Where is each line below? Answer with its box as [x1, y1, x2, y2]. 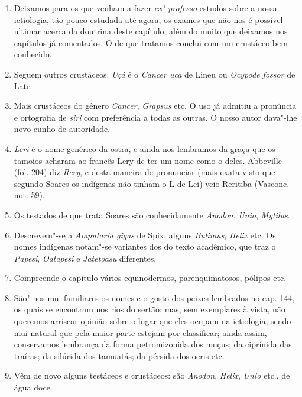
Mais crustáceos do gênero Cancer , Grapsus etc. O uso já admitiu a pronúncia [14, 99, 297, 112]
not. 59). [14, 189, 45, 201]
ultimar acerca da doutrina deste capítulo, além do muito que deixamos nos [14, 25, 288, 37]
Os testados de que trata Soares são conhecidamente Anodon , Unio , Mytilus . [14, 208, 290, 221]
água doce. [14, 381, 53, 393]
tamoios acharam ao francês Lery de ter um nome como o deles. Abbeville [14, 154, 282, 166]
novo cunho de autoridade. [14, 122, 111, 135]
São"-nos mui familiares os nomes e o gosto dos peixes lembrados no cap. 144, [14, 291, 295, 304]
